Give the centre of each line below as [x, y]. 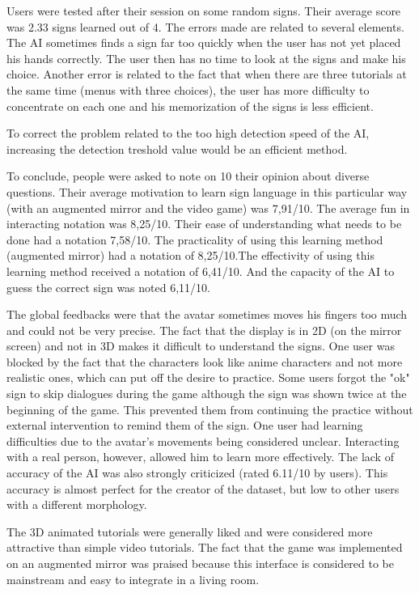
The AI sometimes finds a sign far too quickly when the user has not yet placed [204, 42]
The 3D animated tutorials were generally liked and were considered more [190, 531]
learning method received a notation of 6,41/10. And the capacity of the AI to [201, 271]
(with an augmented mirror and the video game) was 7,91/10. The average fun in [208, 208]
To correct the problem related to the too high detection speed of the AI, [188, 133]
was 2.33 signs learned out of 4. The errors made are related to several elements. [205, 26]
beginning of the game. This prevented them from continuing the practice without [210, 409]
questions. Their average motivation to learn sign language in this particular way [207, 191]
